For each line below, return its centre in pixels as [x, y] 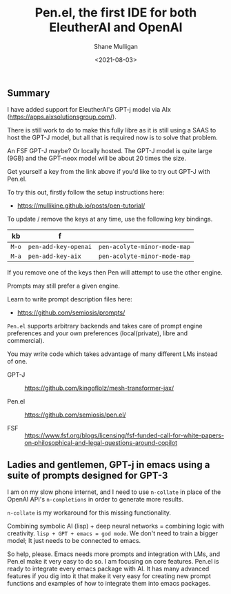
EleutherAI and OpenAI [116, 27]
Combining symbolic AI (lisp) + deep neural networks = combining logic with [116, 526]
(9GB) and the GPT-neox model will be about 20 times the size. [97, 158]
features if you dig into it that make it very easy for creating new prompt [109, 576]
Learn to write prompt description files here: [70, 299]
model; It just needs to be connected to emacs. [74, 541]
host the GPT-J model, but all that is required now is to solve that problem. [113, 138]
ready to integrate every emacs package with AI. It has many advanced [108, 569]
